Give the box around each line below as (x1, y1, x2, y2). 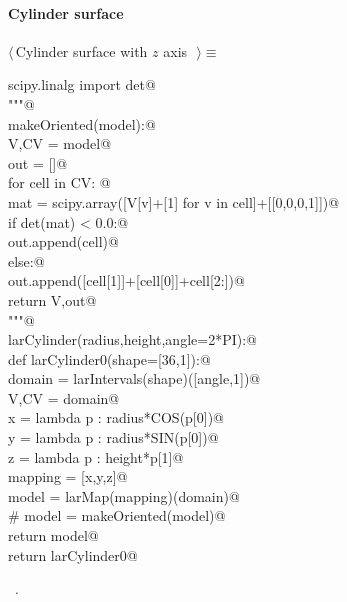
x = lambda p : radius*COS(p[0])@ (8, 407, 224, 428)
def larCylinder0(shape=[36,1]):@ (8, 348, 211, 369)
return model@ (8, 525, 99, 546)
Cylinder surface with (15, 40, 148, 61)
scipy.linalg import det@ (8, 74, 156, 95)
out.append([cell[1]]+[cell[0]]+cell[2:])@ (8, 270, 245, 291)
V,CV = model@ (8, 133, 112, 154)
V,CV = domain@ (8, 387, 120, 408)
